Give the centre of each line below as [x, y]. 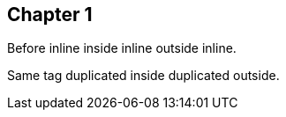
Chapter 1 [50, 15]
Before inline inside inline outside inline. [122, 48]
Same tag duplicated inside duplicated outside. [143, 76]
